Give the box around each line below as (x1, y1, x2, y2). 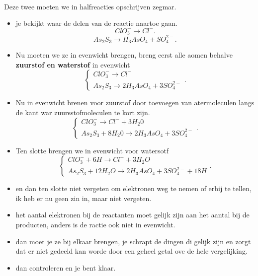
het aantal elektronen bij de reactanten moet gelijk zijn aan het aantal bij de (15, 209, 250, 220)
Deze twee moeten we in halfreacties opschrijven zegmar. (4, 1, 176, 11)
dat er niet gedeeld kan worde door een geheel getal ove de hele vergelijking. (15, 246, 248, 256)
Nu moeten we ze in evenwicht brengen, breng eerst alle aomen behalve (15, 50, 233, 60)
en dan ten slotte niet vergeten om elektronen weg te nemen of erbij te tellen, (15, 183, 252, 194)
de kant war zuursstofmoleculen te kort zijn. (15, 107, 150, 117)
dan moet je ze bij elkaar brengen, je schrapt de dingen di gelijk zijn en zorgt (15, 236, 251, 246)
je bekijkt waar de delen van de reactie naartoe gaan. (15, 18, 178, 28)
